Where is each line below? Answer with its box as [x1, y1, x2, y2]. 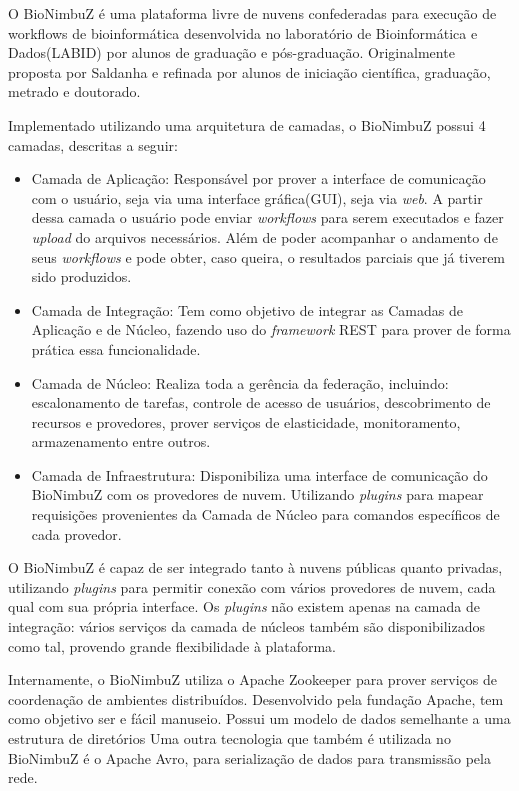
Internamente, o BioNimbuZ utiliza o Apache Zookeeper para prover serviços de [8, 669, 498, 690]
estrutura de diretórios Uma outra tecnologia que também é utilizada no [8, 728, 451, 748]
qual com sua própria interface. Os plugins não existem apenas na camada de [8, 596, 480, 617]
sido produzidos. [31, 266, 132, 287]
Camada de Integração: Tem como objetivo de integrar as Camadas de [31, 299, 463, 320]
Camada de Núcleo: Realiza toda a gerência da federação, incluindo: [31, 372, 449, 393]
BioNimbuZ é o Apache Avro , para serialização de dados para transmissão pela [8, 747, 491, 768]
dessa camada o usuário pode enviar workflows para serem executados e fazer [31, 207, 504, 228]
